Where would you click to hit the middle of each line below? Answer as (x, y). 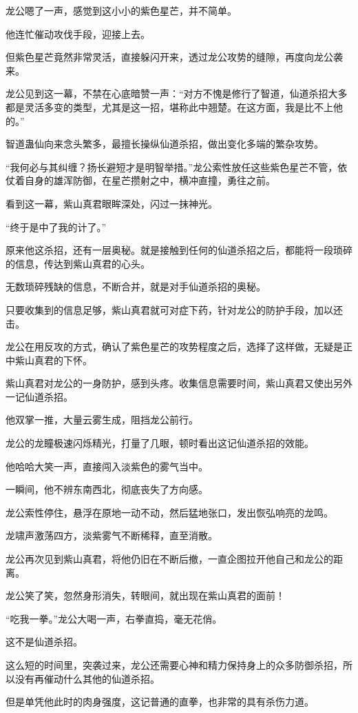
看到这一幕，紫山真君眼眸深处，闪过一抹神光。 (112, 203)
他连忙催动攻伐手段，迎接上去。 (78, 33)
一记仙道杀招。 (39, 396)
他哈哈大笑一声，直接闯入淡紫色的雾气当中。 (107, 466)
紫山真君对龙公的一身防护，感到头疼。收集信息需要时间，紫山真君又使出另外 (179, 383)
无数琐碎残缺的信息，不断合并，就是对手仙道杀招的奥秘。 (136, 287)
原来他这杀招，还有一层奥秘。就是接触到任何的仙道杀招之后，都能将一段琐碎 (179, 250)
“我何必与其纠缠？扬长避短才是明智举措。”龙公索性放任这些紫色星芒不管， (172, 167)
